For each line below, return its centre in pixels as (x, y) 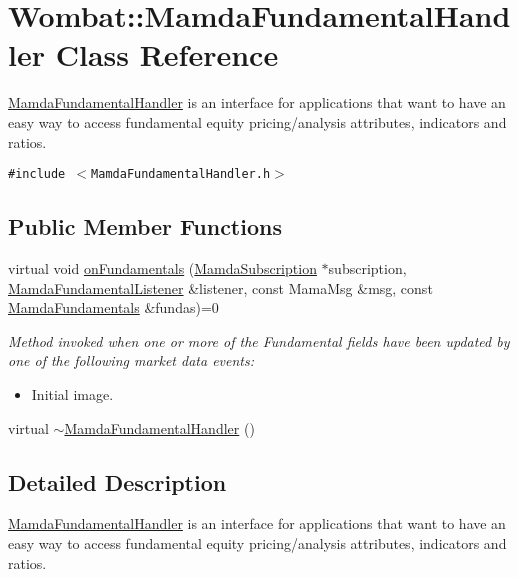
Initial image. (72, 393)
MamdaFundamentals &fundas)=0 (113, 307)
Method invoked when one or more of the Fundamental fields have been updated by (259, 340)
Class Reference (167, 54)
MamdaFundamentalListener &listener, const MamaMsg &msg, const (220, 287)
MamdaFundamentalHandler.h (181, 174)
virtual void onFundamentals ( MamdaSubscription (162, 267)
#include (37, 174)
